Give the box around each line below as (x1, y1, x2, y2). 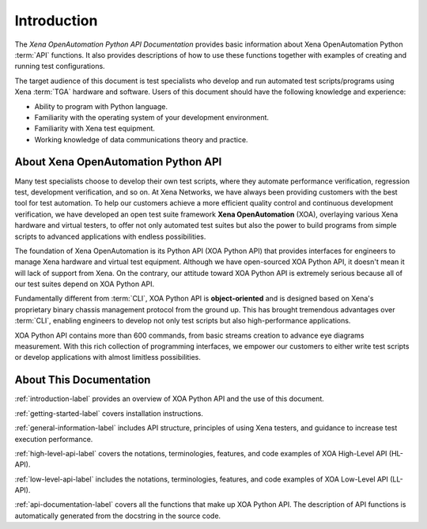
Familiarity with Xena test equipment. (34, 123, 156, 134)
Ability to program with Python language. (34, 101, 168, 111)
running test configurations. (14, 62, 106, 71)
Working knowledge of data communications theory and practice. (34, 134, 248, 144)
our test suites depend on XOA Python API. (14, 279, 155, 289)
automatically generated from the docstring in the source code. (14, 511, 221, 520)
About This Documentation (14, 373, 151, 387)
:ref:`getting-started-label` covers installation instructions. (14, 408, 203, 418)
